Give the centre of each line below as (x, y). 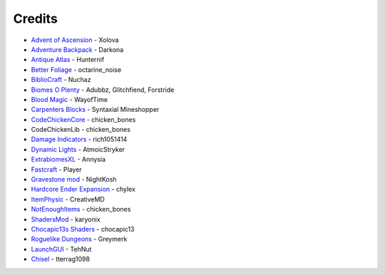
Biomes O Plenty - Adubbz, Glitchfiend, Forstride (103, 90)
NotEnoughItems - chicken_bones (81, 209)
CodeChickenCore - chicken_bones (83, 119)
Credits (36, 19)
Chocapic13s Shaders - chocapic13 (83, 229)
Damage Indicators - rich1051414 (79, 140)
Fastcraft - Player (56, 169)
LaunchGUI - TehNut (61, 249)
